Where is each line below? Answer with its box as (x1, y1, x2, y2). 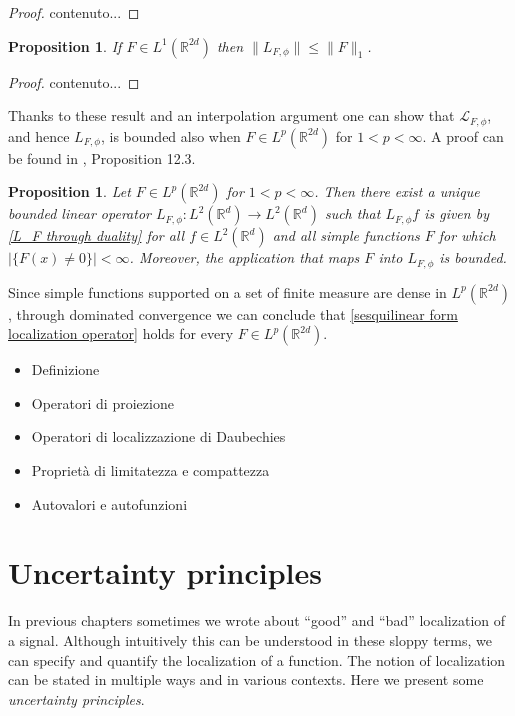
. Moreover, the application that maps (129, 247, 360, 268)
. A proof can (422, 125, 504, 146)
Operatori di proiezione (31, 392, 174, 413)
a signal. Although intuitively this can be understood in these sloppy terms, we (8, 629, 492, 650)
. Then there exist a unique (314, 181, 480, 202)
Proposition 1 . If (8, 35, 122, 56)
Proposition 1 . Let (8, 181, 131, 202)
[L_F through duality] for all (8, 225, 185, 246)
